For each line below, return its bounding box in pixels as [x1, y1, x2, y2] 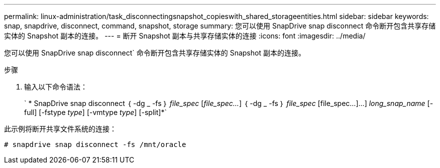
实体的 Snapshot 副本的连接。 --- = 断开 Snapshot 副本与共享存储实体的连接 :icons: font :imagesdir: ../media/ [4, 31, 366, 40]
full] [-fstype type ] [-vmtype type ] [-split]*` [24, 108, 167, 116]
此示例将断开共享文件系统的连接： [4, 124, 117, 133]
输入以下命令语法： [24, 82, 87, 91]
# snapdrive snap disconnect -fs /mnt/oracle [4, 140, 186, 148]
